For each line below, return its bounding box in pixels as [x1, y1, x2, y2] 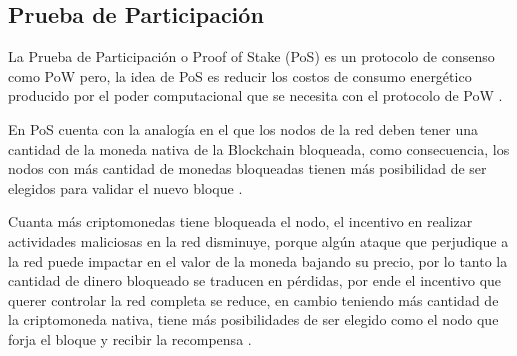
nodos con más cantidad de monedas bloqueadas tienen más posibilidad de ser [8, 158, 487, 179]
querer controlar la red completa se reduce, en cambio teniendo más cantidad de [8, 289, 499, 310]
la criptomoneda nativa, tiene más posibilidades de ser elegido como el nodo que [8, 309, 499, 330]
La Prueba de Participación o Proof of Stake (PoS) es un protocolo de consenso [8, 46, 495, 67]
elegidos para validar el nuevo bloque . [8, 177, 243, 198]
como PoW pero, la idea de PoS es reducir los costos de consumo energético [8, 65, 472, 86]
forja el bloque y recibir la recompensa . [8, 328, 252, 349]
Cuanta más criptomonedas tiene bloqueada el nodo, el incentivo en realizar [8, 211, 473, 232]
